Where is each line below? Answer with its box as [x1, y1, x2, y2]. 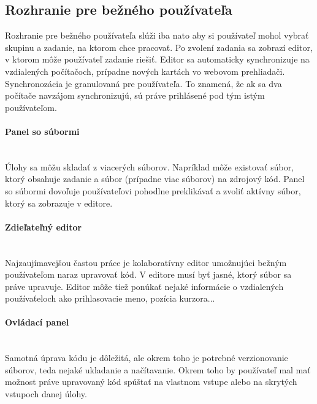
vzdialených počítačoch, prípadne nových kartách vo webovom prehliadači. [5, 64, 285, 77]
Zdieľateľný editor [5, 220, 82, 233]
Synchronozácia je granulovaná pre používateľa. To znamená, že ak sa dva [5, 77, 282, 90]
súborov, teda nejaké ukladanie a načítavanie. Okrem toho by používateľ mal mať [5, 363, 311, 376]
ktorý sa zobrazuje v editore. [5, 196, 113, 209]
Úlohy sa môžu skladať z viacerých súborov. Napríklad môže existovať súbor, [5, 160, 294, 173]
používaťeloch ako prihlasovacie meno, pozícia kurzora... [5, 292, 215, 305]
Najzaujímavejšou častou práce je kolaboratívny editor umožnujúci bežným [5, 256, 287, 269]
